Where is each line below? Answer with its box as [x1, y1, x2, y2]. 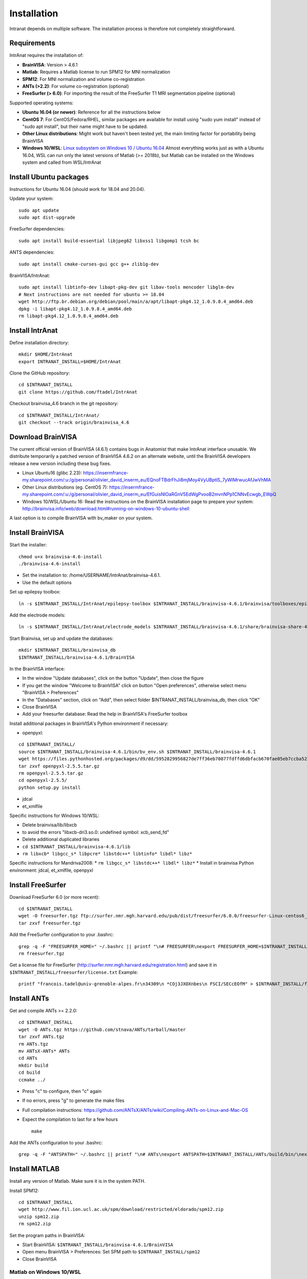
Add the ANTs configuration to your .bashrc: [9, 1139, 103, 1145]
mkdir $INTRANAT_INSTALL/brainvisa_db [18, 647, 116, 653]
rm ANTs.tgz [18, 1041, 49, 1047]
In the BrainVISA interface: [9, 666, 65, 672]
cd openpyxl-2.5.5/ [18, 778, 68, 783]
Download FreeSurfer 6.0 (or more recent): [9, 894, 100, 900]
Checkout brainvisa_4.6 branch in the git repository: [9, 401, 119, 407]
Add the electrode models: [9, 612, 66, 618]
